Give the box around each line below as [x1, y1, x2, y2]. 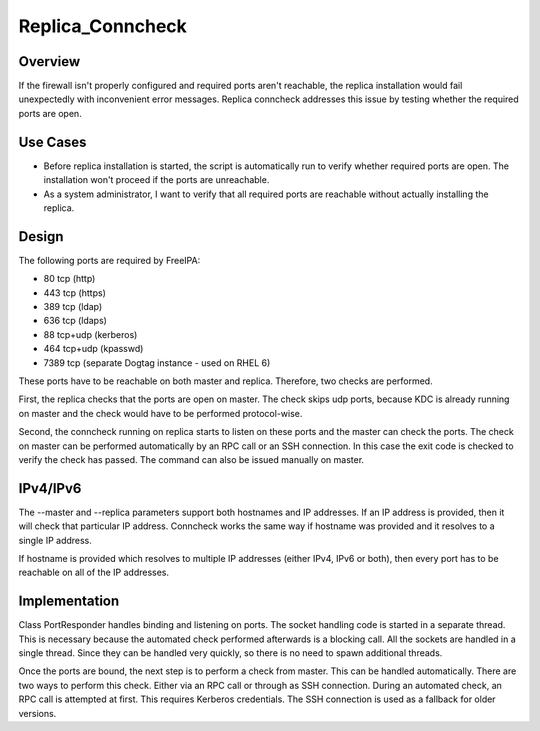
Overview [18, 53, 81, 70]
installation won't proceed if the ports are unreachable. [43, 174, 270, 186]
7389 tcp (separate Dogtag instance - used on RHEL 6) [43, 356, 271, 369]
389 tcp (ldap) [43, 301, 103, 312]
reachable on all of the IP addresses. [18, 566, 170, 579]
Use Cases [18, 133, 87, 150]
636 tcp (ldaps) [43, 315, 107, 327]
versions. [18, 707, 57, 719]
